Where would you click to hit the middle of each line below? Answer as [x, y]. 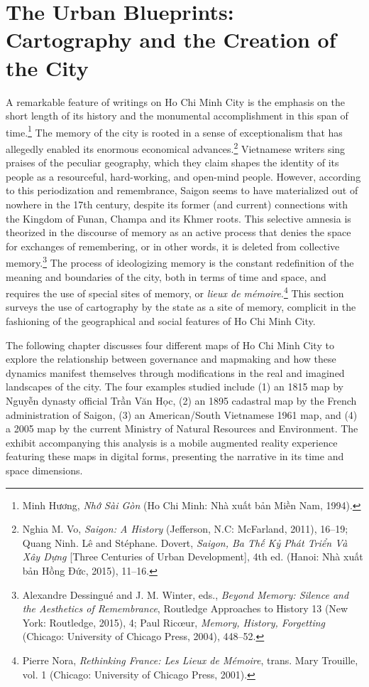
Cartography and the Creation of [171, 39]
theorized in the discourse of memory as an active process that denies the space [178, 232]
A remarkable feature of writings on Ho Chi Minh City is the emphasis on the [176, 101]
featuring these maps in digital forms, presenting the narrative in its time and [175, 456]
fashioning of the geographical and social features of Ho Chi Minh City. [161, 321]
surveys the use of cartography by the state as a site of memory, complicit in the [181, 307]
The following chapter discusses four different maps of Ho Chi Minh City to [170, 345]
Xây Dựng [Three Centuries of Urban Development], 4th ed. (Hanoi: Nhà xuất [193, 556]
